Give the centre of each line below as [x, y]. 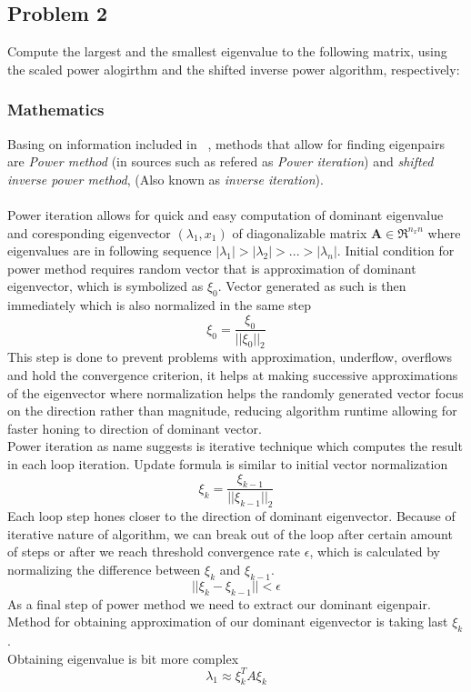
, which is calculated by [375, 552]
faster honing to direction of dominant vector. [135, 428]
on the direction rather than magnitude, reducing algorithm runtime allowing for [232, 411]
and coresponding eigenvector [89, 232]
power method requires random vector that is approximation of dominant [212, 268]
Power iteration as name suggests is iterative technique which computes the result [235, 446]
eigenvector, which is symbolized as [105, 286]
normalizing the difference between [104, 569]
